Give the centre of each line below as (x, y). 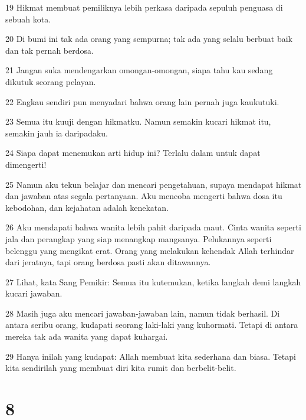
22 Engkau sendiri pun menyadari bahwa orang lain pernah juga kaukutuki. (142, 101)
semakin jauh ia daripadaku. (57, 133)
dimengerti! (26, 164)
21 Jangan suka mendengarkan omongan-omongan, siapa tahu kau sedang (139, 70)
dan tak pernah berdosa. (50, 50)
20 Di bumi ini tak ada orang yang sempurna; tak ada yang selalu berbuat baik (149, 39)
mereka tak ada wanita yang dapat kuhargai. (87, 336)
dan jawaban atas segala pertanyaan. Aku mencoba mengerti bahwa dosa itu (144, 196)
